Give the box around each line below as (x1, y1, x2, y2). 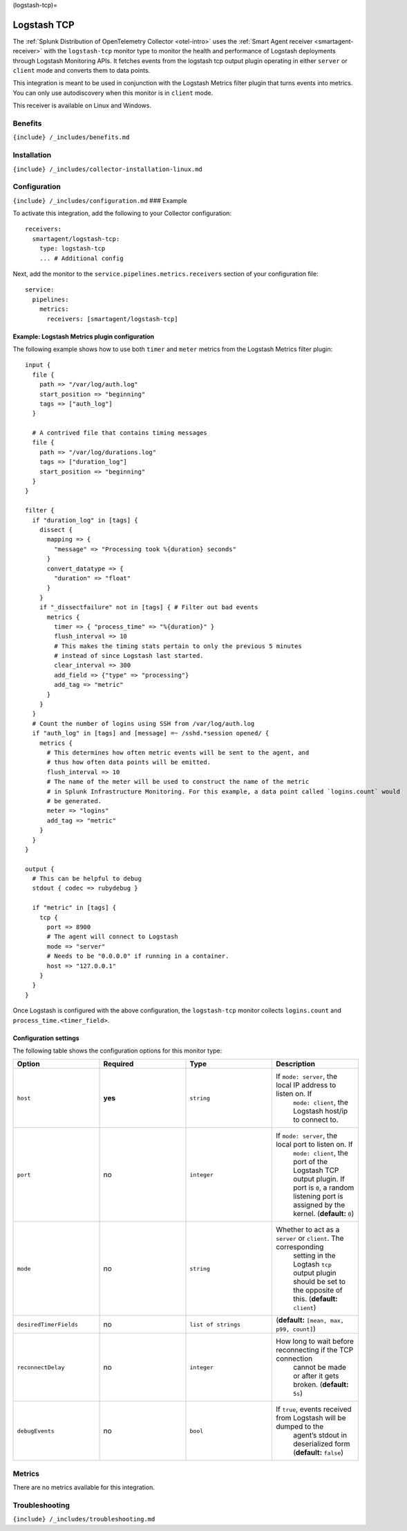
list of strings (189, 1320, 241, 1328)
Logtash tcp (292, 1260, 332, 1269)
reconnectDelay (17, 1363, 65, 1371)
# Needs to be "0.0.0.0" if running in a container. (46, 952, 229, 960)
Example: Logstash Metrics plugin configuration (12, 332, 155, 341)
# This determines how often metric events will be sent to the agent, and (46, 749, 310, 756)
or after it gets (292, 1371, 339, 1381)
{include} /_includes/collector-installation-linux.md (12, 165, 203, 173)
